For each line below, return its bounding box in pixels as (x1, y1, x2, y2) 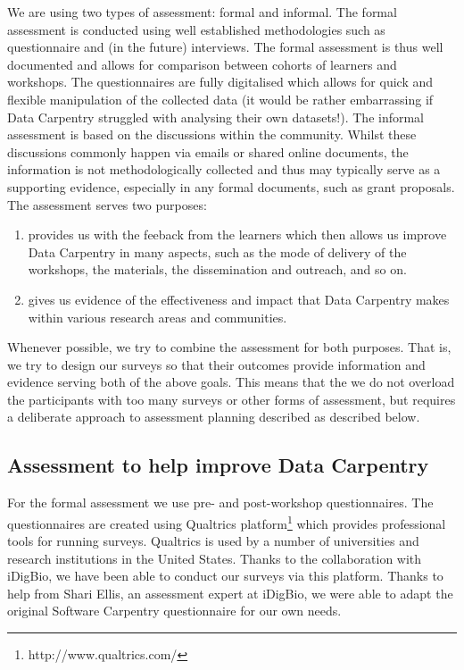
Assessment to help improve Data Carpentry (7, 451, 429, 479)
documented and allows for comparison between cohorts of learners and (7, 54, 397, 73)
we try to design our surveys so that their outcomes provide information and (7, 355, 426, 373)
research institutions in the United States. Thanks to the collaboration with (7, 549, 422, 567)
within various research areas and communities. (28, 307, 287, 326)
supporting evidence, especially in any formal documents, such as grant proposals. (7, 177, 455, 196)
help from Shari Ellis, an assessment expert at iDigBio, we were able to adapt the (7, 583, 453, 602)
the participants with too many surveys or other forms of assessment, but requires (7, 389, 456, 408)
